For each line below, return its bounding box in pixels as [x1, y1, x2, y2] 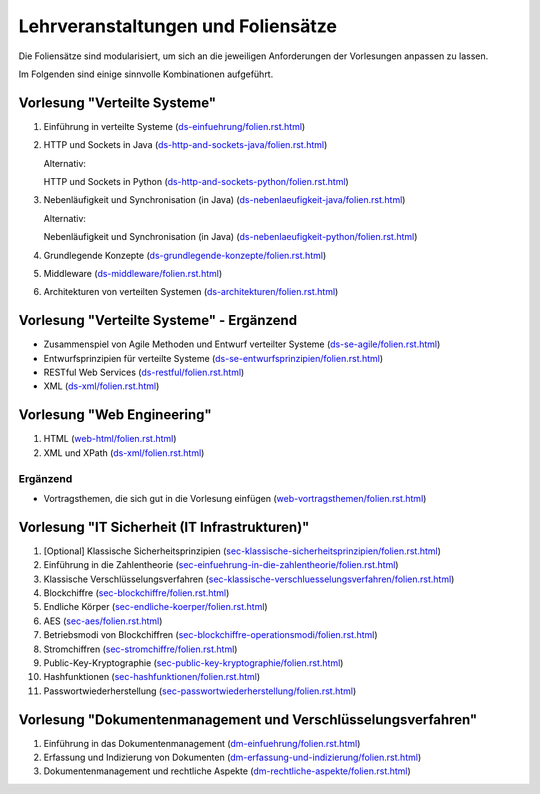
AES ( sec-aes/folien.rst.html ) [43, 615, 163, 627]
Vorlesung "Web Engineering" [18, 406, 212, 424]
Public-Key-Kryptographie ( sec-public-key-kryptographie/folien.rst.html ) [43, 656, 344, 669]
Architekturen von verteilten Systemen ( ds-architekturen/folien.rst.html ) [43, 286, 339, 298]
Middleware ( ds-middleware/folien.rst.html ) [43, 267, 223, 279]
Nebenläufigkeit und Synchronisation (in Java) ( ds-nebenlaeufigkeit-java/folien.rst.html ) [43, 194, 406, 206]
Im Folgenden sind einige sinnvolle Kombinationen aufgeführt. [18, 68, 274, 80]
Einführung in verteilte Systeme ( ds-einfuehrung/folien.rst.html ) [43, 120, 306, 132]
